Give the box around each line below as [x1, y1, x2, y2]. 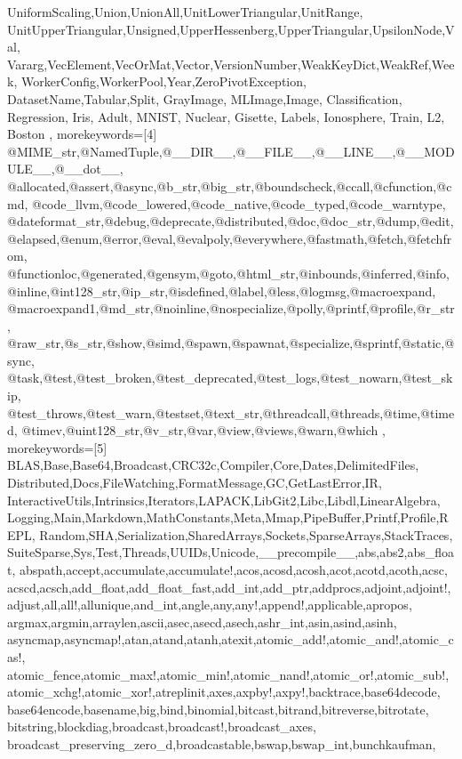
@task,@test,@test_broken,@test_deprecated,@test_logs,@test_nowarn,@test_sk [7, 368, 453, 387]
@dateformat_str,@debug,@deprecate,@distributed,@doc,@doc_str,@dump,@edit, [7, 212, 454, 230]
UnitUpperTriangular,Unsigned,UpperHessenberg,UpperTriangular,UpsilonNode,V [7, 20, 455, 38]
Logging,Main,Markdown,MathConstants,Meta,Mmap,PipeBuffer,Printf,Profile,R [7, 508, 449, 527]
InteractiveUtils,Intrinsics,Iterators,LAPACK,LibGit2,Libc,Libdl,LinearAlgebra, [7, 490, 441, 509]
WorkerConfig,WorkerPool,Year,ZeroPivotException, [20, 72, 307, 91]
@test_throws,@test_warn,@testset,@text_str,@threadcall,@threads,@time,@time [7, 403, 455, 422]
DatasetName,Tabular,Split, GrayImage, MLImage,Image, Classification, [7, 89, 402, 108]
